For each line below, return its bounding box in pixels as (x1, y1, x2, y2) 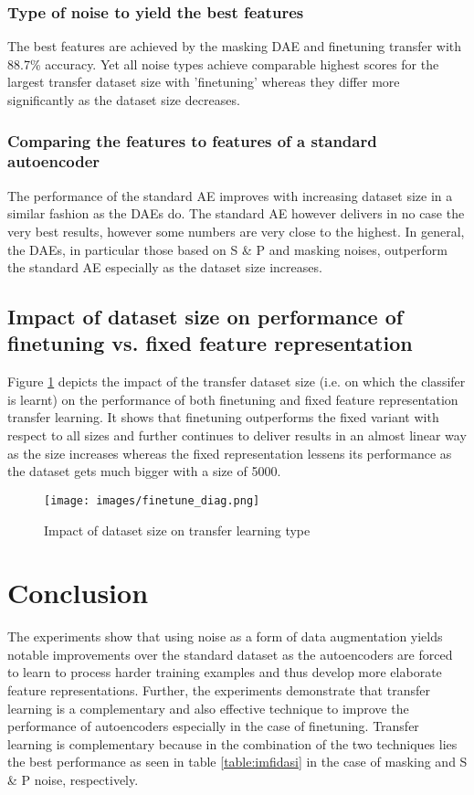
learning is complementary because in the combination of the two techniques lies (7, 734, 458, 753)
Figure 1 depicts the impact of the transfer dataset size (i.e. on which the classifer (7, 372, 466, 391)
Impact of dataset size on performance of (7, 302, 404, 331)
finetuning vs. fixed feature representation (7, 329, 413, 357)
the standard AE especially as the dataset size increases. (7, 258, 322, 277)
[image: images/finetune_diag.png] (44, 493, 260, 507)
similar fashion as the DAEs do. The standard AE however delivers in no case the (7, 204, 465, 223)
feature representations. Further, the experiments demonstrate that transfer (7, 681, 430, 700)
